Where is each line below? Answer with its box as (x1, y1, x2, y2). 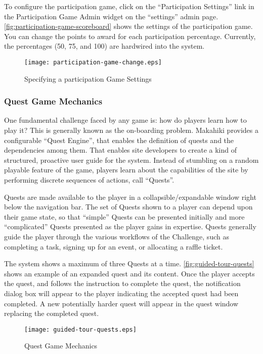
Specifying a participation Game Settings (24, 73, 152, 84)
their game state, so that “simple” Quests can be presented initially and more (4, 211, 245, 222)
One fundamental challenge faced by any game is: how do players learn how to (4, 115, 247, 125)
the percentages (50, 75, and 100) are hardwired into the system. (4, 41, 205, 51)
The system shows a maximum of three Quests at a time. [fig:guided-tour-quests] (4, 258, 254, 269)
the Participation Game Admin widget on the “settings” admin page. (4, 11, 218, 21)
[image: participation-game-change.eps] (24, 58, 162, 66)
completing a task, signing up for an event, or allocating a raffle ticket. (4, 241, 223, 252)
